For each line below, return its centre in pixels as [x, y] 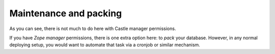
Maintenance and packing [66, 13]
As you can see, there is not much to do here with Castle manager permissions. [93, 29]
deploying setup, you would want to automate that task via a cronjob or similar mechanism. [105, 45]
